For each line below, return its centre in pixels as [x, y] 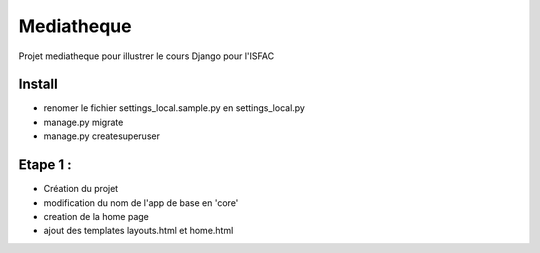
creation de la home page [96, 216]
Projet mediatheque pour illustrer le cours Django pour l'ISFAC [146, 56]
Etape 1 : [45, 165]
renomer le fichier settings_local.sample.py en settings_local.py [174, 108]
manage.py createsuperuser [101, 136]
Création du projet [81, 189]
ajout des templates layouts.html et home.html [138, 231]
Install [38, 84]
